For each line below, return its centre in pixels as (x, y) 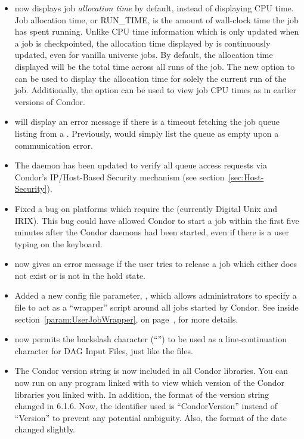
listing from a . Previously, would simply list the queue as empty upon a (147, 133)
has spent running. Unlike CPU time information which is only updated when (157, 31)
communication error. (54, 145)
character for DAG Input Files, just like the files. (104, 350)
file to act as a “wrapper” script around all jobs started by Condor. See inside (156, 307)
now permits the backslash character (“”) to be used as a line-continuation (151, 339)
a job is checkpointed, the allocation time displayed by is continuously (142, 43)
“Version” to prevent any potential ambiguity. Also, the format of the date (151, 417)
